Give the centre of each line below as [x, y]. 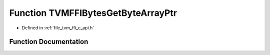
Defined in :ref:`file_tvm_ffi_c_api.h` [58, 28]
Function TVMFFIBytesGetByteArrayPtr [93, 13]
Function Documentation [49, 42]
